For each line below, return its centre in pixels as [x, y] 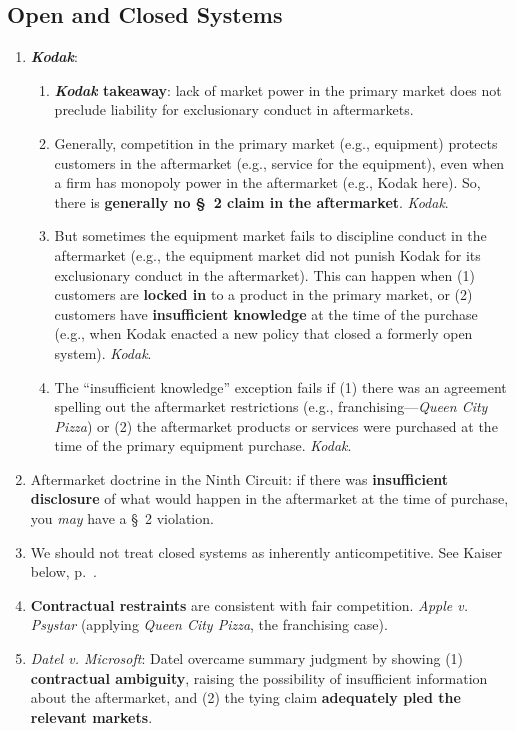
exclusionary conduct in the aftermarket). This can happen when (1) [264, 274]
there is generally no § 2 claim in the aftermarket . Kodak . [251, 201]
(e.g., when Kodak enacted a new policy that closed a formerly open [263, 333]
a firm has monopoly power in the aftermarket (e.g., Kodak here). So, [267, 182]
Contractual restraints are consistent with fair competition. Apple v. [249, 604]
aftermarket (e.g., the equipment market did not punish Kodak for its [267, 254]
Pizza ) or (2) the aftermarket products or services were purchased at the [276, 425]
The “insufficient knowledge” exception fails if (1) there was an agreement [280, 386]
